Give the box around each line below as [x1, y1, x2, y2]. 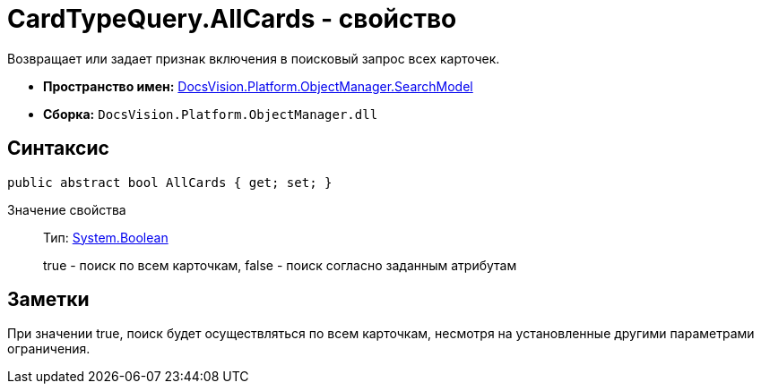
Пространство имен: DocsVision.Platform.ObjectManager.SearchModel [43, 78, 473, 94]
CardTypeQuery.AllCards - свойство [7, 4, 457, 34]
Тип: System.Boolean [43, 229, 169, 245]
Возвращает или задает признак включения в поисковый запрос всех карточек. [7, 50, 500, 66]
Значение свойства [7, 201, 126, 217]
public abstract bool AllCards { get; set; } [7, 174, 333, 190]
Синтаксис [7, 137, 109, 160]
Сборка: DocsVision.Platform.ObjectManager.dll [43, 106, 378, 122]
